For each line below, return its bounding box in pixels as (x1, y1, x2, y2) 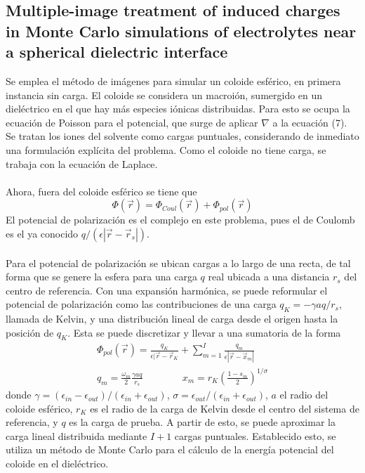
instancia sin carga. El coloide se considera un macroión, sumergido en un (6, 87, 323, 102)
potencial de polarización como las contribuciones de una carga (6, 297, 277, 311)
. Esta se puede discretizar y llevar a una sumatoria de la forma (67, 325, 341, 339)
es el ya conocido (6, 226, 79, 240)
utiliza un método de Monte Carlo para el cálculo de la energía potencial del (6, 442, 334, 457)
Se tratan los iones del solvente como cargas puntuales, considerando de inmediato (6, 129, 359, 143)
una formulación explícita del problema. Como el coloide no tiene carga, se (6, 142, 326, 157)
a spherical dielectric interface (6, 41, 228, 63)
